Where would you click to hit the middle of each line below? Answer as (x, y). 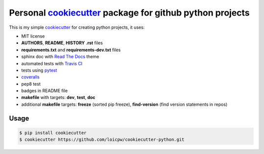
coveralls (31, 77)
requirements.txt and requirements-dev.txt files (71, 50)
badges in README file (44, 91)
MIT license (33, 36)
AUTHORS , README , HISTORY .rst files (62, 43)
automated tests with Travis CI (52, 63)
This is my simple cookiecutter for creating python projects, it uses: (77, 27)
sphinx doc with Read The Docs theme (60, 57)
